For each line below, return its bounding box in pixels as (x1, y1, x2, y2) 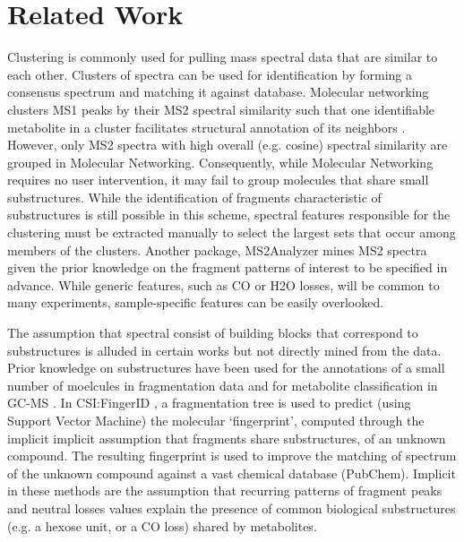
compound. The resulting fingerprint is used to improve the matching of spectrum (7, 446, 457, 465)
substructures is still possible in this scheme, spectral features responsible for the (7, 205, 451, 224)
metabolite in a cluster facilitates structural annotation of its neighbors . (7, 117, 406, 136)
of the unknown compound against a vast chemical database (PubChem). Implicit (7, 463, 456, 482)
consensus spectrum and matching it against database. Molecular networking (7, 82, 429, 101)
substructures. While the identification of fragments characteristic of (7, 187, 382, 206)
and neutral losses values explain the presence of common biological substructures (7, 498, 456, 517)
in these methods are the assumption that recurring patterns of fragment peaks (7, 481, 443, 500)
